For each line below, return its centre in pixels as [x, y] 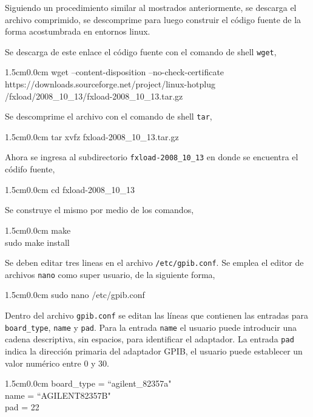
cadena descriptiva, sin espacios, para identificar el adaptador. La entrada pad [150, 339]
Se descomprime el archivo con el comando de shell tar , [109, 116]
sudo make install [37, 242]
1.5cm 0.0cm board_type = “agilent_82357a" [88, 383]
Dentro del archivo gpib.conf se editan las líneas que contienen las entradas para [156, 315]
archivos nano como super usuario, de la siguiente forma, [110, 274]
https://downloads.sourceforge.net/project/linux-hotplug [110, 84]
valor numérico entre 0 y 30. [57, 363]
